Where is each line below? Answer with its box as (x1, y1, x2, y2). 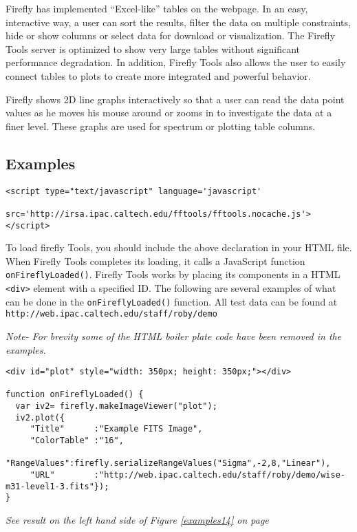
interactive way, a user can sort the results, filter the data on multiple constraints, (6, 14, 351, 29)
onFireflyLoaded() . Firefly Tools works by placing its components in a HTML (6, 267, 340, 281)
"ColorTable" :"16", (30, 436, 124, 446)
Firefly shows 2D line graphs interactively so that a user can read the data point (6, 92, 345, 106)
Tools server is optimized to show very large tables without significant (6, 41, 300, 56)
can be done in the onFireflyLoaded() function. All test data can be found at (6, 294, 338, 308)
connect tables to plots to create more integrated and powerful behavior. (6, 68, 311, 83)
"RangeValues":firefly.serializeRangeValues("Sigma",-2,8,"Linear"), (6, 458, 331, 469)
